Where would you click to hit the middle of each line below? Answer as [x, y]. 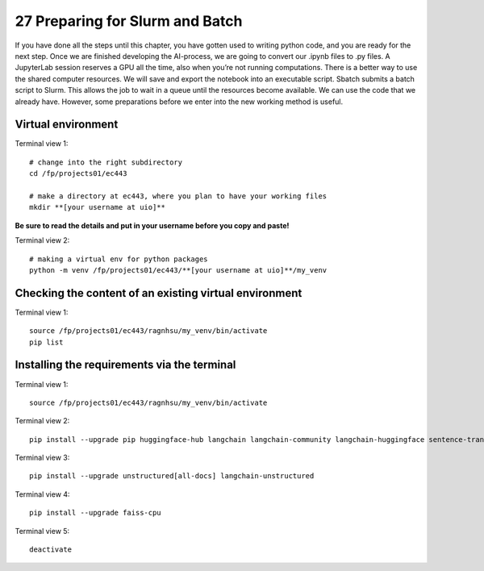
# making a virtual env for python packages [119, 259]
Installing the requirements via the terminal [125, 365]
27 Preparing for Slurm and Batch [129, 21]
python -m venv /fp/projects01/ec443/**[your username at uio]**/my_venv [178, 270]
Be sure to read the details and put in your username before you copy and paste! [152, 225]
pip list [46, 342]
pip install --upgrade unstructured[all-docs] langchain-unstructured [172, 476]
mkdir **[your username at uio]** [97, 207]
